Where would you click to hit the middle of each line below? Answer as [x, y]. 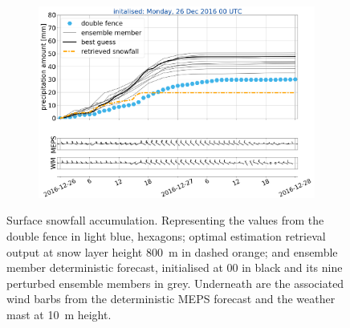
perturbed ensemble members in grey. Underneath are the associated [175, 283]
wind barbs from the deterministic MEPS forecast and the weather [171, 299]
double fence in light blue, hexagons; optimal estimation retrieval [166, 236]
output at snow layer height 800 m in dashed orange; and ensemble [172, 251]
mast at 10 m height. [59, 314]
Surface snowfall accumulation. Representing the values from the [165, 220]
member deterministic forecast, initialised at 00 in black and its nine [175, 267]
